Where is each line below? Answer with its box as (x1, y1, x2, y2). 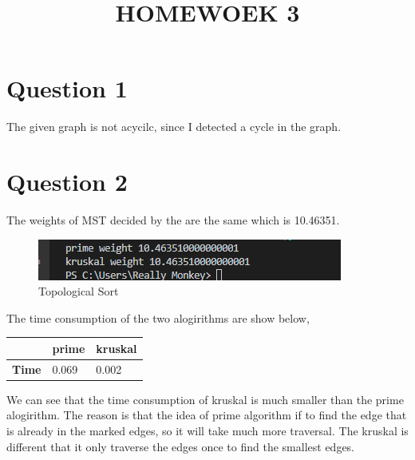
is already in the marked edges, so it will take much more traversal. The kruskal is (6, 422, 409, 439)
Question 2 (6, 165, 128, 198)
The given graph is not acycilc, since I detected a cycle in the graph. (6, 118, 342, 135)
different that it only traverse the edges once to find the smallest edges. (6, 438, 355, 454)
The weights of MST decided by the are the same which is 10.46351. (6, 212, 340, 228)
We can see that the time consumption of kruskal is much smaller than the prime (6, 391, 404, 407)
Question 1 (6, 72, 128, 105)
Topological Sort (38, 283, 119, 299)
